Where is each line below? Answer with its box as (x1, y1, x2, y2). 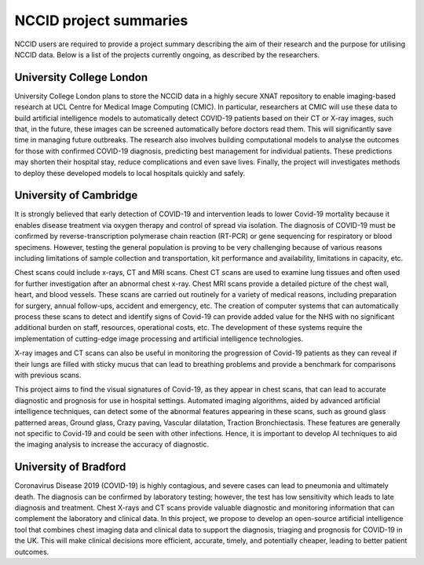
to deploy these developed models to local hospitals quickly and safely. (14, 168, 246, 178)
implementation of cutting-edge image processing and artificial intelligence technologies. (14, 334, 304, 343)
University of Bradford (14, 460, 126, 474)
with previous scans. (14, 370, 82, 380)
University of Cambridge (14, 189, 138, 202)
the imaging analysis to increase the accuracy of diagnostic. (14, 440, 210, 449)
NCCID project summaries (14, 12, 188, 29)
